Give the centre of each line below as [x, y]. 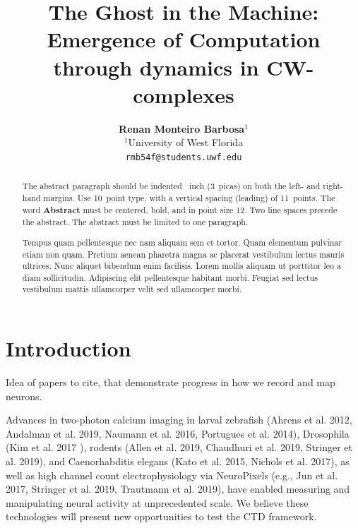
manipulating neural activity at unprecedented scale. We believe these [157, 502]
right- [333, 186]
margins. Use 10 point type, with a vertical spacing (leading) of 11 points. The [189, 197]
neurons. [24, 396]
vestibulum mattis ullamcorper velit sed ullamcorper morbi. [132, 289]
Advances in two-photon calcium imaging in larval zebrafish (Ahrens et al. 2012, [179, 420]
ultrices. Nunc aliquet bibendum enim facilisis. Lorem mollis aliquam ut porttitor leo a [181, 266]
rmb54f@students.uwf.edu [184, 157]
